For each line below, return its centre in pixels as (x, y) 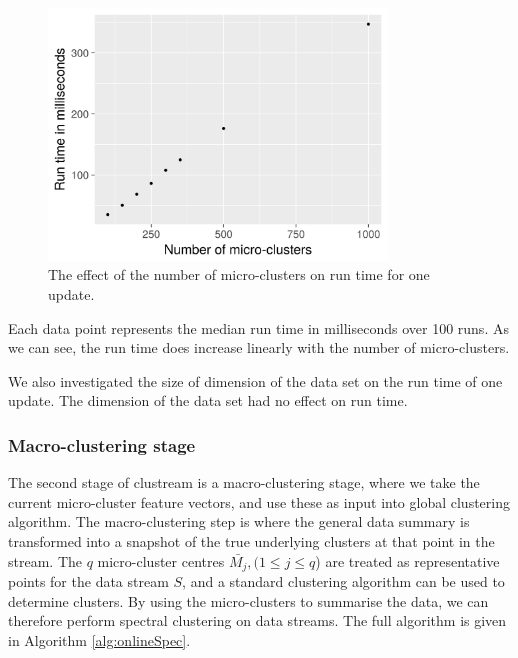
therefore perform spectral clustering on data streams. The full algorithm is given (257, 620)
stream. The (45, 560)
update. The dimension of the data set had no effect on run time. (208, 400)
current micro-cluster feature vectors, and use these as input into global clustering (259, 501)
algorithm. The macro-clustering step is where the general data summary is (239, 521)
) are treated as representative (407, 560)
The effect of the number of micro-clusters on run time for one (239, 274)
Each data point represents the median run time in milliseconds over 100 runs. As (258, 327)
